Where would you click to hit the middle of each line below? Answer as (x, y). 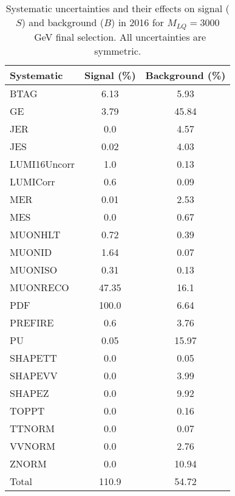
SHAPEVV (34, 375)
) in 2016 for (138, 22)
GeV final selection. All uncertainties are (120, 36)
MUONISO (34, 269)
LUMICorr (32, 181)
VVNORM (32, 446)
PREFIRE (32, 322)
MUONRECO (39, 287)
